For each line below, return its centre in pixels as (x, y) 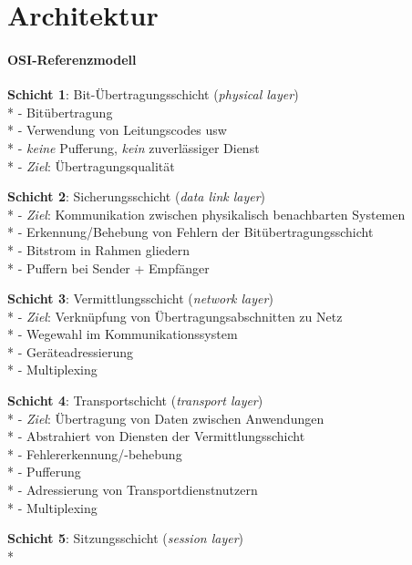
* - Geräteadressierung (71, 351)
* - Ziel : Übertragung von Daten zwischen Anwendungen (166, 418)
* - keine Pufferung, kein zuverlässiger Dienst (134, 147)
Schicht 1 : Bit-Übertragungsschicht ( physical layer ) (153, 94)
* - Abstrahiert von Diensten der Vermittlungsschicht (156, 436)
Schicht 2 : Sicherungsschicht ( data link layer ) (137, 196)
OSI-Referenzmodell (72, 59)
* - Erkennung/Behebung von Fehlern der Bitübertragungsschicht (191, 232)
